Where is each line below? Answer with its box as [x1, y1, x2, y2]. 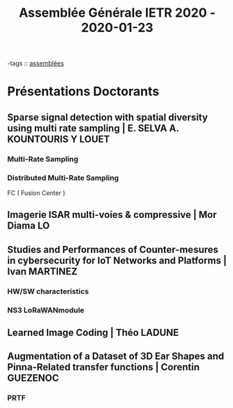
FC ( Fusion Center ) [7, 189, 66, 197]
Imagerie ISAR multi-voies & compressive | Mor [7, 209, 218, 221]
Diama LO [7, 220, 50, 232]
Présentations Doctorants [7, 84, 160, 99]
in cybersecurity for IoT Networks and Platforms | [7, 254, 227, 266]
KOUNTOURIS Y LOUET [7, 133, 110, 145]
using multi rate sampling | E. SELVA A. [7, 122, 179, 134]
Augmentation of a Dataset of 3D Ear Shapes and [7, 351, 225, 363]
